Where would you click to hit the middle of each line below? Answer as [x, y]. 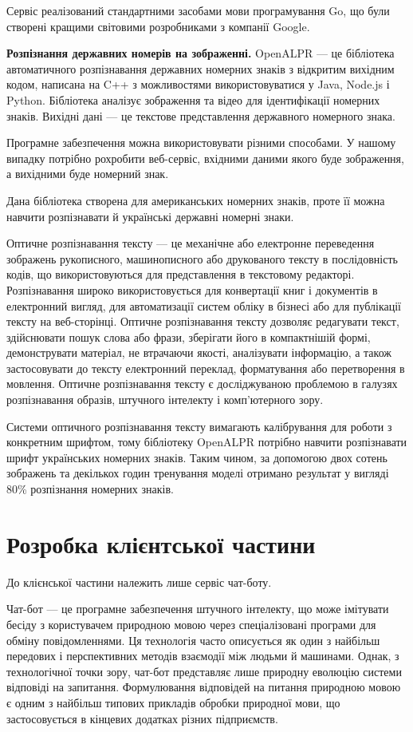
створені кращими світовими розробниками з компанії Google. [158, 26]
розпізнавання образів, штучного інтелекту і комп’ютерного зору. [165, 400]
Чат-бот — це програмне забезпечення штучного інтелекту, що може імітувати [198, 609]
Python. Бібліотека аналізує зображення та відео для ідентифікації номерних [193, 99]
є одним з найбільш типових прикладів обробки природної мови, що [173, 702]
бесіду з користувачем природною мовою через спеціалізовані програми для [191, 624]
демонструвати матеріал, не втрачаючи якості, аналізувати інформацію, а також [199, 352]
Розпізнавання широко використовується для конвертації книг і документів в [192, 289]
